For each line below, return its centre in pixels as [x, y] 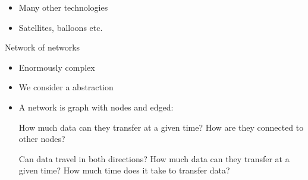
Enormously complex [57, 67]
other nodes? [42, 139]
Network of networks [43, 47]
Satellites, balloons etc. [61, 27]
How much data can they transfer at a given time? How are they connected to [161, 127]
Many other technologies [63, 7]
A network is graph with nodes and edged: [96, 107]
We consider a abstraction [66, 87]
